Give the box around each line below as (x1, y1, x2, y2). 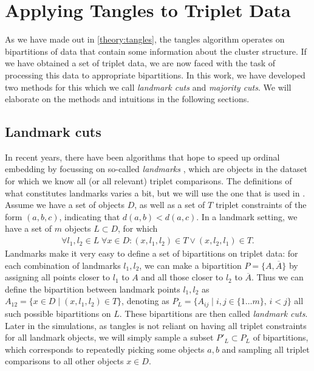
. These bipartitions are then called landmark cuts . (119, 307, 308, 319)
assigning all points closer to (5, 271, 111, 283)
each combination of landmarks (5, 258, 121, 271)
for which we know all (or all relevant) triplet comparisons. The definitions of (5, 175, 292, 187)
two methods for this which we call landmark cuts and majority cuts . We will (5, 80, 292, 93)
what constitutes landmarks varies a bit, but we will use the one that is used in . (5, 186, 305, 199)
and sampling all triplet (222, 342, 310, 355)
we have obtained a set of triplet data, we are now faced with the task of (5, 57, 276, 69)
